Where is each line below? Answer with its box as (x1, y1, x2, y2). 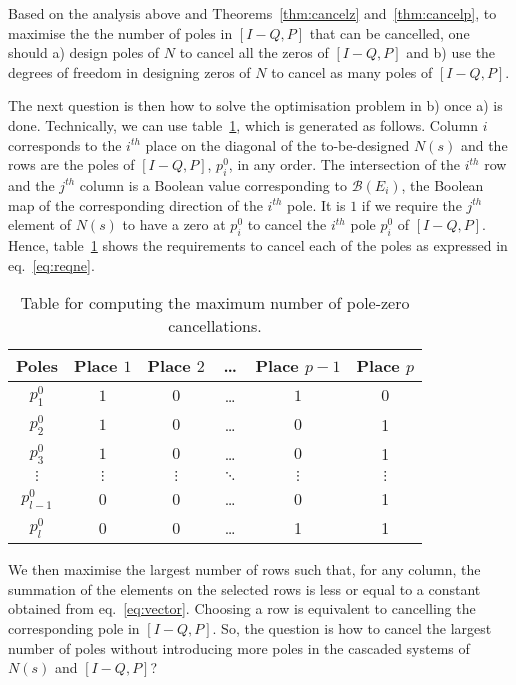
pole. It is (287, 194, 346, 215)
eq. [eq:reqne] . (8, 254, 95, 275)
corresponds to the (8, 134, 122, 155)
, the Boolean (401, 174, 484, 195)
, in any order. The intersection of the (228, 154, 461, 175)
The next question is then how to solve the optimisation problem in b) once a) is (8, 95, 503, 116)
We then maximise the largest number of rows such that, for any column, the (8, 559, 481, 580)
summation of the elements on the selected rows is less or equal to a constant (8, 578, 481, 599)
